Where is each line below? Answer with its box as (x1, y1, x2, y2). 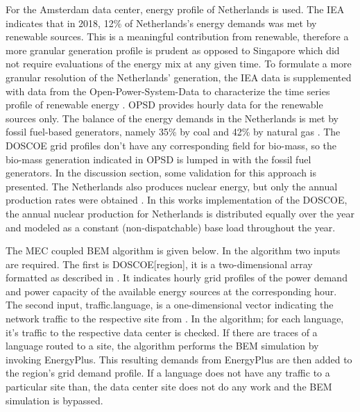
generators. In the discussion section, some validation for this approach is (6, 165, 316, 180)
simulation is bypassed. (6, 393, 103, 407)
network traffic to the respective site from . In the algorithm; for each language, (6, 311, 344, 326)
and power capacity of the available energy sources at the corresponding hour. (6, 283, 337, 298)
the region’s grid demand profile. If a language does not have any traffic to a (6, 365, 330, 380)
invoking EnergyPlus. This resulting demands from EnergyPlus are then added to (6, 352, 352, 366)
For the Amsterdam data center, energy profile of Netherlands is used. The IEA (6, 2, 345, 16)
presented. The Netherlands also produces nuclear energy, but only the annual (6, 179, 338, 193)
